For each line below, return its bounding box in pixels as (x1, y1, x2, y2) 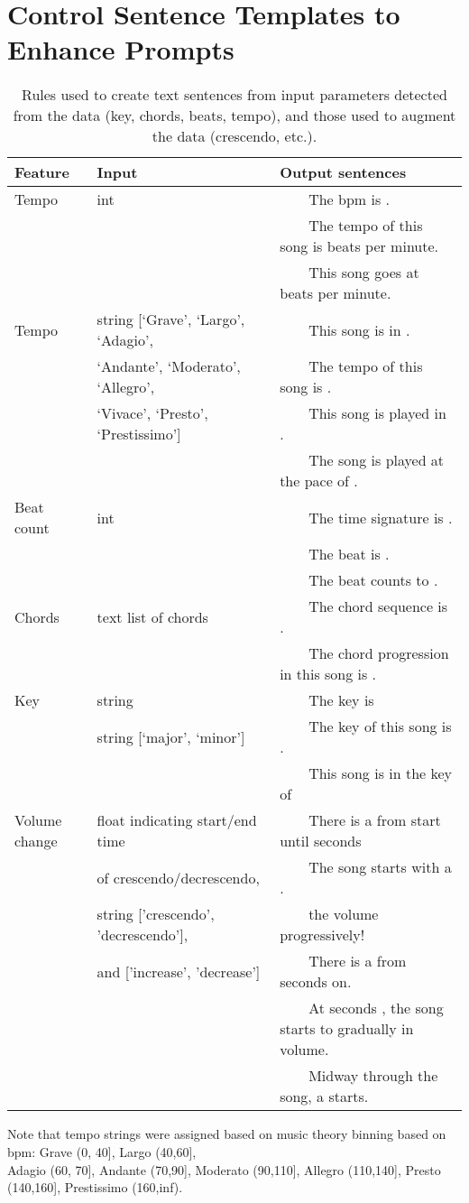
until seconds (280, 830, 362, 852)
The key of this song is (308, 716, 452, 737)
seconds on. (280, 971, 352, 993)
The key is (308, 689, 374, 711)
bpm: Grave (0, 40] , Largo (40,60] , (7, 1142, 197, 1161)
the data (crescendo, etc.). (152, 125, 317, 147)
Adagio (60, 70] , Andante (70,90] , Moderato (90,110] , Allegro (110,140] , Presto (7, 1160, 441, 1179)
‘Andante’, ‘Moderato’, (97, 356, 241, 377)
